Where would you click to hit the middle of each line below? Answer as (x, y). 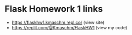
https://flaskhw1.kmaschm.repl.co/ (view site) (58, 22)
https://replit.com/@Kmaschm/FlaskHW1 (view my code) (69, 27)
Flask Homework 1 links (54, 9)
